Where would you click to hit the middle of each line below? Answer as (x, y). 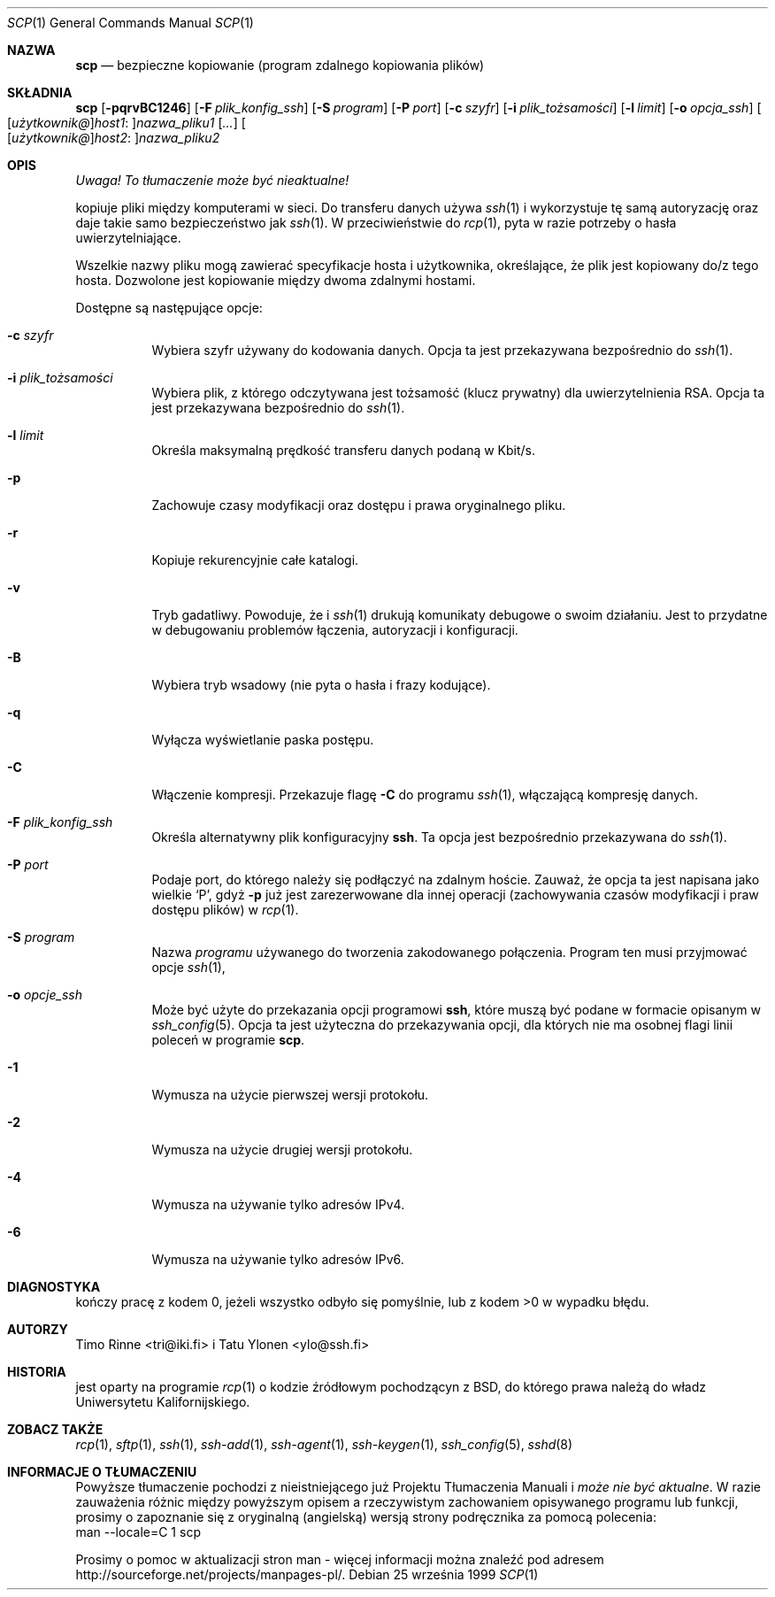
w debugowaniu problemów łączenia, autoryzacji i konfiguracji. (335, 630)
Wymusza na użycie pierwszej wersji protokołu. (290, 1095)
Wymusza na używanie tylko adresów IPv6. (278, 1259)
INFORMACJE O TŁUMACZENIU (102, 1472)
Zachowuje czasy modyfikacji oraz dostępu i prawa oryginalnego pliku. (359, 505)
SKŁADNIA (40, 93)
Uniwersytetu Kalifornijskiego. (163, 1402)
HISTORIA (37, 1372)
